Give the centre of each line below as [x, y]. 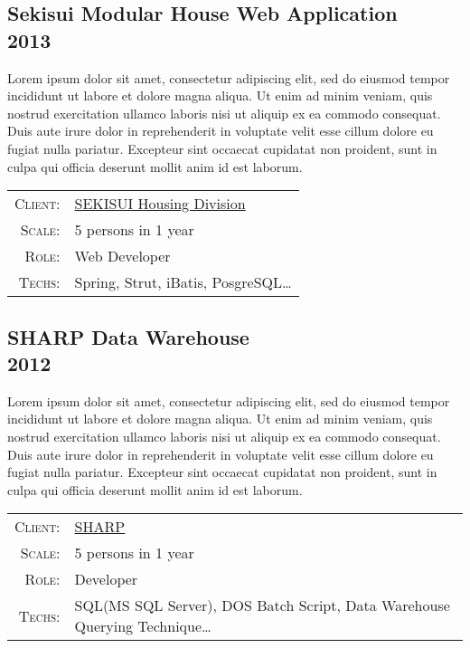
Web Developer [122, 256]
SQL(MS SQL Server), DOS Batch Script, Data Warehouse [262, 605]
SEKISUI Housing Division [160, 204]
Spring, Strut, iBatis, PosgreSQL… [183, 282]
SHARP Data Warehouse [128, 336]
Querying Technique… [143, 626]
